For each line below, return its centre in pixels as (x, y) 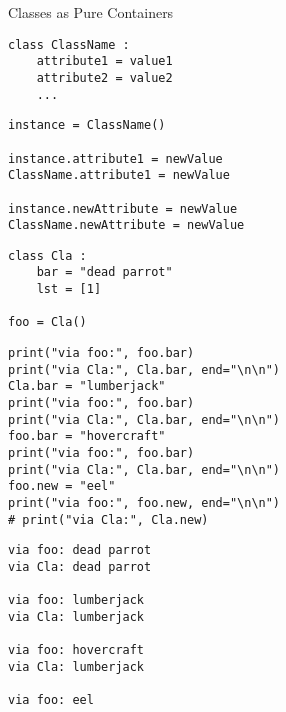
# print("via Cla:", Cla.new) (108, 519)
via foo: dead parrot (80, 550)
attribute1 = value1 (104, 61)
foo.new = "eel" (62, 486)
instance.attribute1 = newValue (115, 158)
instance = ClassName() (87, 125)
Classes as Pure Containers (91, 12)
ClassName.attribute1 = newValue (119, 175)
